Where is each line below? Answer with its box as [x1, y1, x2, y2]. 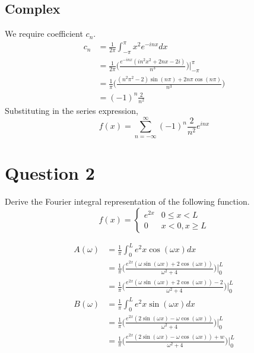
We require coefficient [5, 27, 83, 40]
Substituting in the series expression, [5, 104, 138, 117]
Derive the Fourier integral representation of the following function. [5, 195, 250, 207]
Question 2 [5, 161, 95, 185]
